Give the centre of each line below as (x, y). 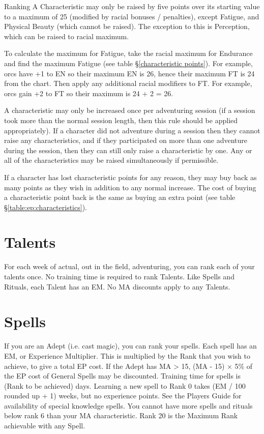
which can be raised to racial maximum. (67, 36)
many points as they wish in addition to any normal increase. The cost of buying (130, 187)
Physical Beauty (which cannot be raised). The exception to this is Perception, (127, 26)
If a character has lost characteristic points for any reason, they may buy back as (130, 177)
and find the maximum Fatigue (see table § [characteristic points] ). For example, (128, 63)
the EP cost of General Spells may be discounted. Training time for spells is (123, 376)
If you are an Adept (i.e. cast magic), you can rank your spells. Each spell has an (130, 346)
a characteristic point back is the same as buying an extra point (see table (120, 197)
